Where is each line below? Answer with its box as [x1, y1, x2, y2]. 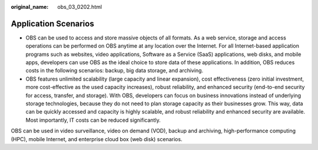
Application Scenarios [11, 18, 94, 29]
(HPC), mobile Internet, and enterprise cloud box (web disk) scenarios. [11, 135, 183, 142]
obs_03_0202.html [57, 4, 102, 10]
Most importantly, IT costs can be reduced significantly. [25, 116, 161, 124]
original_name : [11, 4, 49, 10]
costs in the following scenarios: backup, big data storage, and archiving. [25, 67, 203, 74]
